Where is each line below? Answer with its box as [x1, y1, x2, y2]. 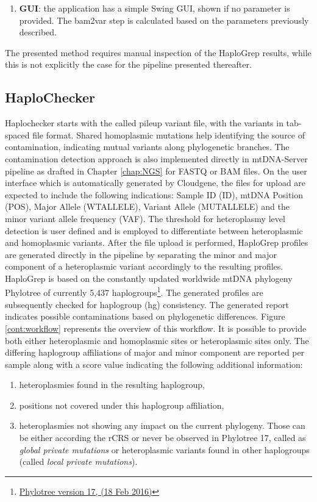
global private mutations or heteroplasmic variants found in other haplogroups [19, 443, 310, 456]
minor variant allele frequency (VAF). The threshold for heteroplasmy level [5, 212, 285, 224]
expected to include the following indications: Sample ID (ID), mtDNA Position [5, 188, 304, 201]
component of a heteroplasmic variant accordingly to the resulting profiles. [5, 260, 283, 273]
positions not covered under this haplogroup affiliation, [19, 398, 224, 411]
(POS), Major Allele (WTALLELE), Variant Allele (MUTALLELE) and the [5, 200, 290, 213]
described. [19, 26, 57, 38]
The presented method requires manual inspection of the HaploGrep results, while [5, 46, 312, 59]
